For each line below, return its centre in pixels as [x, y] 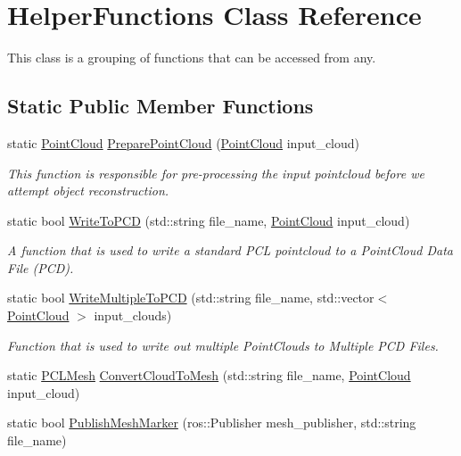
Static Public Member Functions [161, 106]
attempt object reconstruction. [88, 191]
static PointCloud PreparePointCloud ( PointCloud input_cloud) [184, 142]
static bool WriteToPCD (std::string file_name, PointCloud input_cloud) [209, 220]
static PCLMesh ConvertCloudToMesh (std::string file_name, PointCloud [209, 375]
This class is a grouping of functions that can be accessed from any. [192, 58]
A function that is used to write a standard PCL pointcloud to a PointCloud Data [230, 250]
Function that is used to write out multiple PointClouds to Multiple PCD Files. [223, 345]
